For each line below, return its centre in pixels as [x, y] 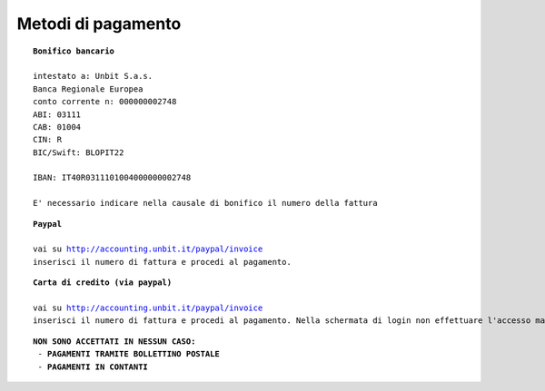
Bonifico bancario [74, 51]
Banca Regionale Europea [88, 89]
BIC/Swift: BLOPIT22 [79, 152]
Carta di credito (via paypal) [103, 283]
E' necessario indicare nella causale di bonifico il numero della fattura [205, 203]
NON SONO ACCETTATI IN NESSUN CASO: [114, 341]
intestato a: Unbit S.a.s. [93, 76]
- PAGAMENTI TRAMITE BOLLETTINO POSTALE [129, 354]
